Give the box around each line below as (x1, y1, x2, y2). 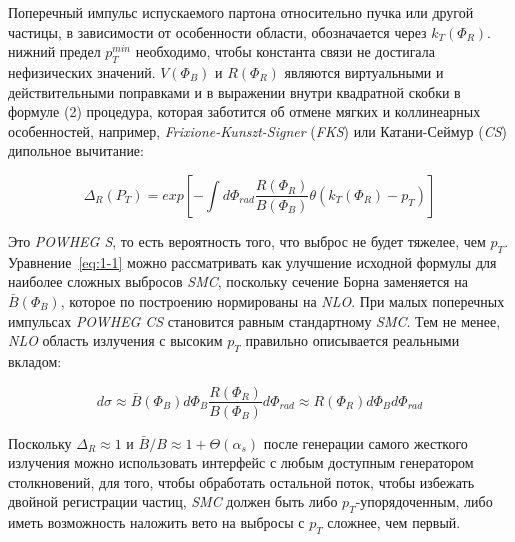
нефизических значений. (8, 61, 156, 82)
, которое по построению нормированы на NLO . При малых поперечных (60, 290, 505, 311)
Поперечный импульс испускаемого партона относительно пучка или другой (8, 2, 474, 22)
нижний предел (8, 41, 101, 62)
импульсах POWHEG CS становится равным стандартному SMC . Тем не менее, (8, 310, 501, 331)
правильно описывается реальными (245, 330, 460, 351)
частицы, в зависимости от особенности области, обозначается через (8, 21, 427, 42)
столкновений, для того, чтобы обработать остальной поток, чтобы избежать (8, 471, 475, 492)
